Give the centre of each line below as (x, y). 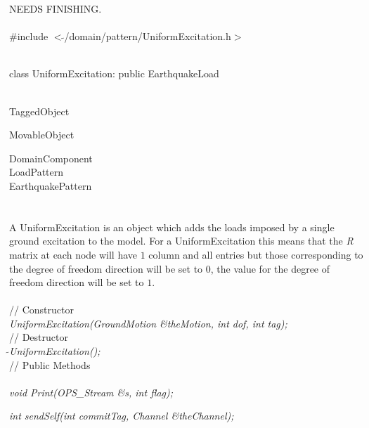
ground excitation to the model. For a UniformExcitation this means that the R (181, 241)
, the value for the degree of (270, 268)
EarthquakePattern (51, 185)
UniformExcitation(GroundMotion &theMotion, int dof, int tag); (148, 323)
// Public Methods (50, 364)
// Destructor (39, 337)
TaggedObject (39, 111)
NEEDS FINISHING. (56, 8)
